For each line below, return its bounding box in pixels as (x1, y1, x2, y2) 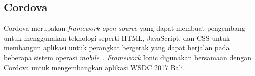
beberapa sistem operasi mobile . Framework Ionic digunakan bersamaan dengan (4, 52, 252, 62)
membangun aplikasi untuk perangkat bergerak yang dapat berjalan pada (4, 42, 230, 53)
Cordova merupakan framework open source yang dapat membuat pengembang (4, 23, 245, 33)
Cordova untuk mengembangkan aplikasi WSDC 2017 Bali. (4, 62, 185, 72)
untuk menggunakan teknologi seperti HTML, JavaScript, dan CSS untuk (4, 32, 230, 43)
